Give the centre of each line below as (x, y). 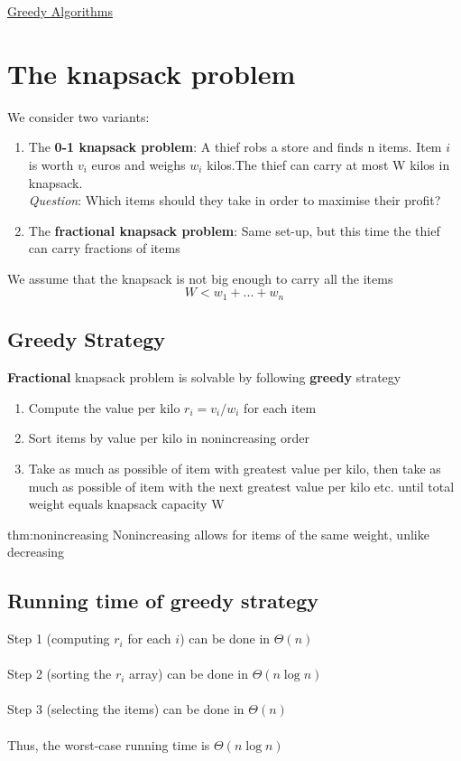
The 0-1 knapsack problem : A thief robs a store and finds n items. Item (235, 147)
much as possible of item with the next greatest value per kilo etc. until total (241, 486)
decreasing (36, 552)
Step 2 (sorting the (60, 674)
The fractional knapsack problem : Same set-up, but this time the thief (234, 230)
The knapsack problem (152, 73)
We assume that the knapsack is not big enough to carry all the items (200, 278)
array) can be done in (189, 674)
